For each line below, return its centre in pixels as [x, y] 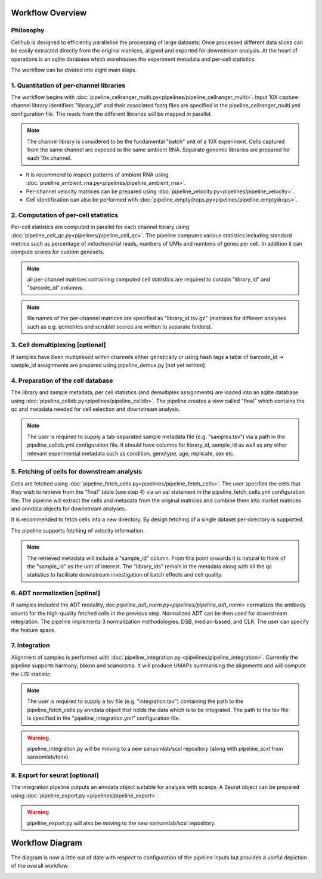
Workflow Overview [49, 13]
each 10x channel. [49, 158]
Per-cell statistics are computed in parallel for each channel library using [100, 227]
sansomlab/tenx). [49, 757]
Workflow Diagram [47, 843]
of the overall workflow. [40, 865]
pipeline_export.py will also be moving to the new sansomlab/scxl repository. [121, 823]
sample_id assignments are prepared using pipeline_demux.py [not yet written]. [109, 365]
